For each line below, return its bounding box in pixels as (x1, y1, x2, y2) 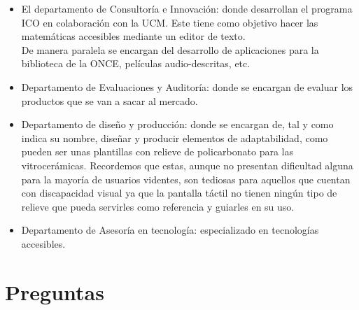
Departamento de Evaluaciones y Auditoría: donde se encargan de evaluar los (21, 79, 353, 94)
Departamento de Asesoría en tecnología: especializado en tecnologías (21, 223, 319, 237)
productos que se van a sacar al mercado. (21, 93, 198, 108)
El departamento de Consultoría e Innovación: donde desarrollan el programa (21, 1, 353, 15)
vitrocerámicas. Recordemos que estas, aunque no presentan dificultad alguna (21, 157, 353, 172)
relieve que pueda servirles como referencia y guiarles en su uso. (21, 199, 295, 213)
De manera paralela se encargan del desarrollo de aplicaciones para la (21, 42, 319, 57)
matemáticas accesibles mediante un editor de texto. (21, 29, 246, 43)
